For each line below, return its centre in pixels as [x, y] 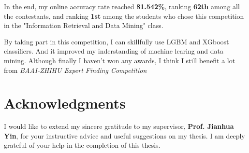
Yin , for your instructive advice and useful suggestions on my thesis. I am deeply [124, 135]
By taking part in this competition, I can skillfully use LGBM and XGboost [117, 41]
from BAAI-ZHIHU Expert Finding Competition [75, 70]
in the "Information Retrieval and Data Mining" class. [84, 25]
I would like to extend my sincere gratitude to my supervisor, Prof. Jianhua [119, 126]
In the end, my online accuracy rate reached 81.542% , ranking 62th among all [122, 6]
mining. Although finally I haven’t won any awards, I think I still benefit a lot [120, 60]
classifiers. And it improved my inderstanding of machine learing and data [114, 51]
